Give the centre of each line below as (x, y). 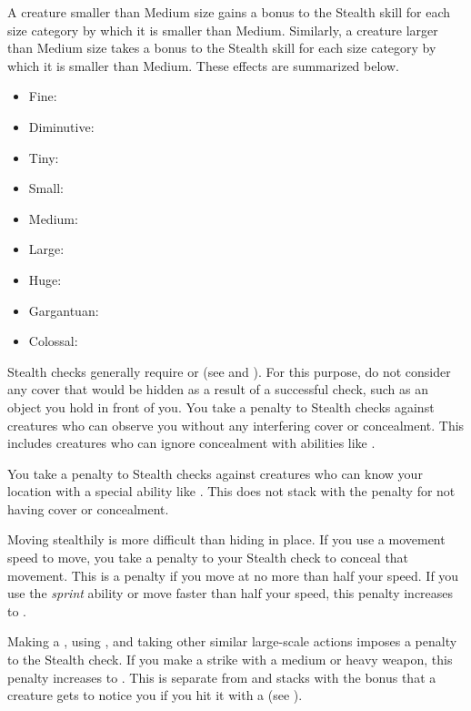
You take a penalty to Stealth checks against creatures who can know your (215, 473)
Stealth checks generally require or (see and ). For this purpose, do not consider (229, 371)
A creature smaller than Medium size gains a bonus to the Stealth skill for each (229, 12)
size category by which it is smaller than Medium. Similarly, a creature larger (223, 30)
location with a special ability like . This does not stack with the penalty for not (231, 491)
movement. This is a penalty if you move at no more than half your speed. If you (233, 575)
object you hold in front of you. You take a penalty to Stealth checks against (221, 406)
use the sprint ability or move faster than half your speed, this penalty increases (230, 593)
